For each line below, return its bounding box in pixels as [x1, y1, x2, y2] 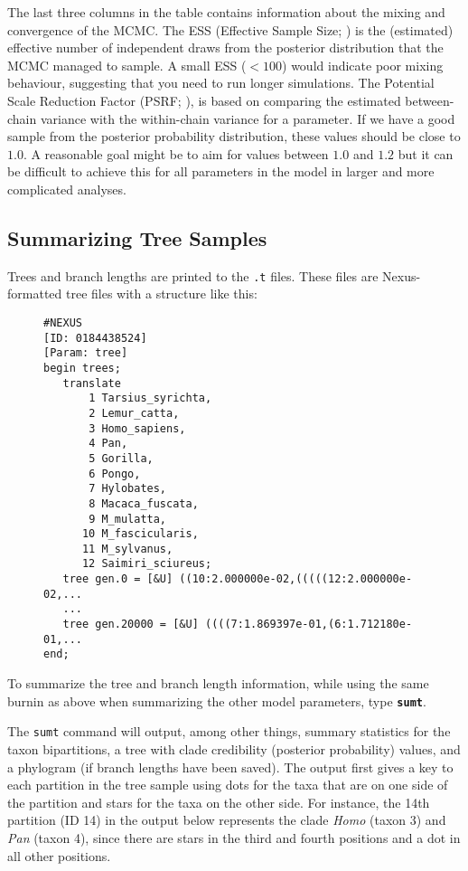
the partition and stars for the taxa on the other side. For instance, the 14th [7, 792, 430, 811]
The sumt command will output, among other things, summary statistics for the [7, 722, 451, 741]
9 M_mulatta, [89, 512, 167, 525]
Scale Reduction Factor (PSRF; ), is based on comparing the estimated [7, 90, 401, 109]
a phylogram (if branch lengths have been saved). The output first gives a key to [7, 757, 454, 776]
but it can [398, 144, 454, 163]
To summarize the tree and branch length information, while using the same [7, 674, 429, 693]
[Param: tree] [43, 346, 128, 360]
